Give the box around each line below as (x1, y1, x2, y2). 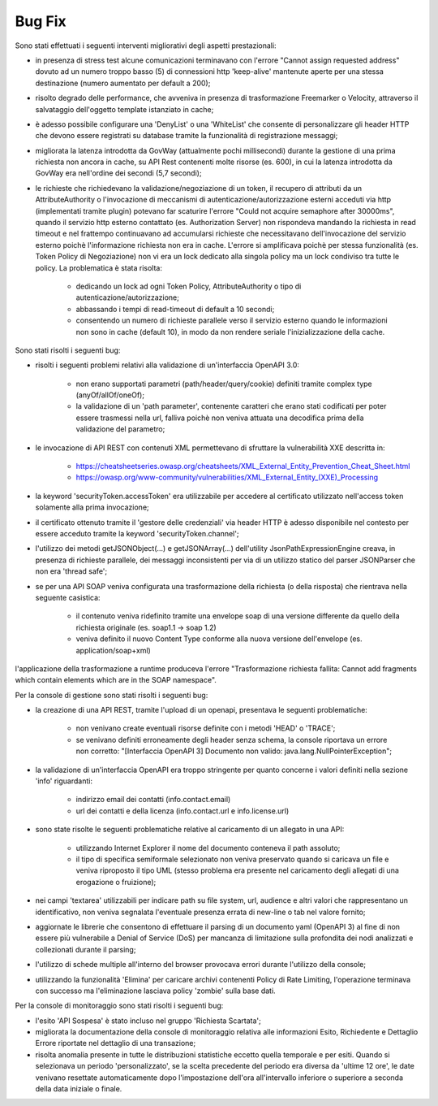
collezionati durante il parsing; (35, 944, 136, 954)
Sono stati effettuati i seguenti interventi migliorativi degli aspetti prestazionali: (15, 41, 277, 50)
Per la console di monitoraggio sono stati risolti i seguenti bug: (15, 1000, 224, 1011)
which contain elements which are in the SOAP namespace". (15, 675, 217, 685)
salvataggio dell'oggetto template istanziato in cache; (35, 104, 214, 114)
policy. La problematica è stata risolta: (35, 262, 162, 272)
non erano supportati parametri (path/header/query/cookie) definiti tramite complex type (75, 379, 372, 388)
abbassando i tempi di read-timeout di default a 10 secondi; (75, 304, 275, 314)
